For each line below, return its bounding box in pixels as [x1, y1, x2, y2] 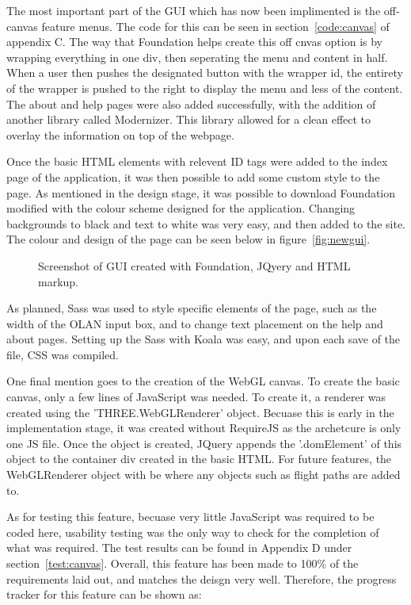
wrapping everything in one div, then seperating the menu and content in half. [6, 48, 388, 65]
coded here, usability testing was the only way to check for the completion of [6, 523, 379, 540]
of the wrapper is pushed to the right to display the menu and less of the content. [6, 79, 403, 96]
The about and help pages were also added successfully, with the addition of [6, 95, 376, 112]
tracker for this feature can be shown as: [6, 586, 202, 603]
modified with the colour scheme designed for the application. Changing [6, 200, 356, 216]
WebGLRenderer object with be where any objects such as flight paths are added [6, 466, 401, 483]
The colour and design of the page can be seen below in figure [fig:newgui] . [6, 231, 371, 247]
